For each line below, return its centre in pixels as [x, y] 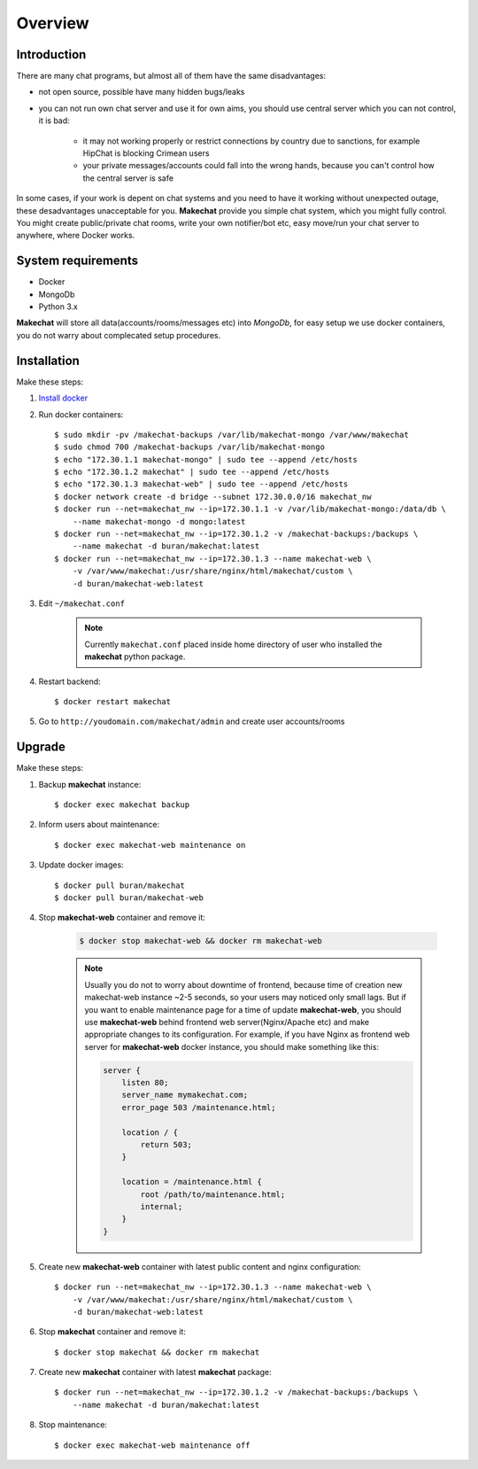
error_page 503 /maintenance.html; [199, 1107]
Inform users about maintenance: [99, 825]
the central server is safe [128, 178]
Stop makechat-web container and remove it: [122, 918]
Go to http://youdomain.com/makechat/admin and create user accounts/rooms [192, 721]
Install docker [63, 398]
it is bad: [54, 120]
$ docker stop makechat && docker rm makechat [157, 1352]
